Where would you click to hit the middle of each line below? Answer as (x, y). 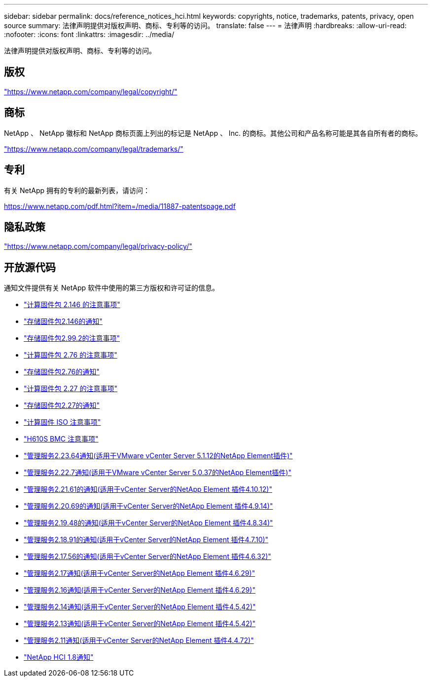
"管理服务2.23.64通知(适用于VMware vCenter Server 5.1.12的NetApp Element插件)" (158, 456)
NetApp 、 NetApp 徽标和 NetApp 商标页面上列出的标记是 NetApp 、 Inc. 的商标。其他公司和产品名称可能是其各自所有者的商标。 (213, 133)
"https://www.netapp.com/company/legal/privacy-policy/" (98, 246)
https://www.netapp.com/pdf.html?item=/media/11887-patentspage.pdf (120, 206)
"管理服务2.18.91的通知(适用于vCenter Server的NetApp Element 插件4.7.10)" (146, 540)
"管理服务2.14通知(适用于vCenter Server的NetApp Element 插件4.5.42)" (140, 607)
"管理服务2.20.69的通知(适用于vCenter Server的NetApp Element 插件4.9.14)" (148, 506)
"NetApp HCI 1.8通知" (59, 657)
